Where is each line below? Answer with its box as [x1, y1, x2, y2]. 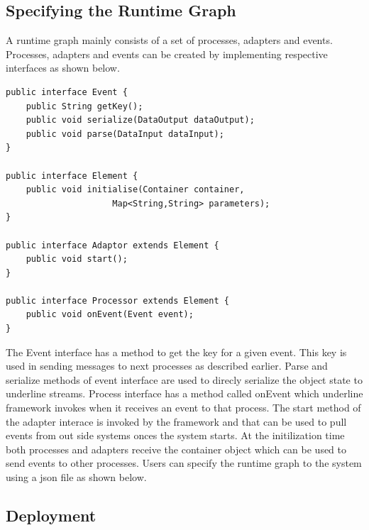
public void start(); [26, 254, 128, 265]
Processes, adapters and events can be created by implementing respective [6, 46, 328, 61]
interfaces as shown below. [6, 60, 120, 75]
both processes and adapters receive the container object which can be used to [6, 441, 347, 456]
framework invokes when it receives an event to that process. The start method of [6, 400, 361, 415]
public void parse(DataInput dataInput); [26, 128, 224, 139]
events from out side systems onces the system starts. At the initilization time [6, 428, 345, 443]
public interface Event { [6, 87, 128, 97]
